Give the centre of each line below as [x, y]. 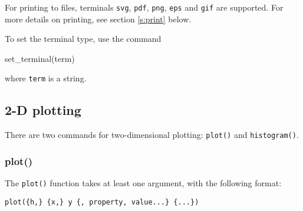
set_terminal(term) [40, 58]
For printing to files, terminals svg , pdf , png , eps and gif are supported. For [144, 7]
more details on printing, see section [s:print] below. [98, 19]
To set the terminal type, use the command [83, 39]
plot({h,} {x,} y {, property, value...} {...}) [102, 202]
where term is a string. [46, 78]
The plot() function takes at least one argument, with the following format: [143, 183]
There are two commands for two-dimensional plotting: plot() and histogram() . [152, 135]
